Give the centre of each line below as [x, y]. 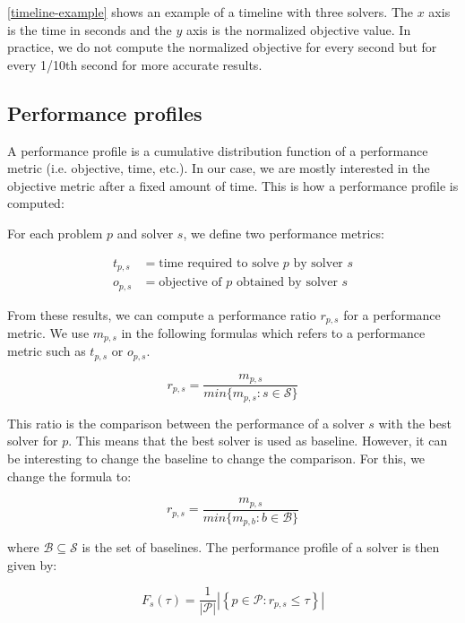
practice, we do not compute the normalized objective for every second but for [222, 47]
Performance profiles [105, 112]
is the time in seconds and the [90, 29]
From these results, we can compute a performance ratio [162, 314]
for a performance [392, 314]
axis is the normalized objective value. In [298, 29]
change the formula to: [69, 476]
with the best [415, 423]
